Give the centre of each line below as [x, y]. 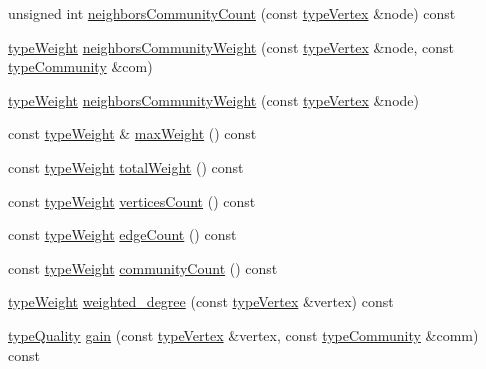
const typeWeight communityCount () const [143, 267]
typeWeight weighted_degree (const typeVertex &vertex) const [201, 301]
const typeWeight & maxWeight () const [132, 133]
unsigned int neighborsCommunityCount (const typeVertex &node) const [232, 13]
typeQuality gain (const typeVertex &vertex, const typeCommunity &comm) [243, 334]
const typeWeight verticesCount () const [132, 200]
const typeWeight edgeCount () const [122, 234]
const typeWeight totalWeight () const [126, 166]
